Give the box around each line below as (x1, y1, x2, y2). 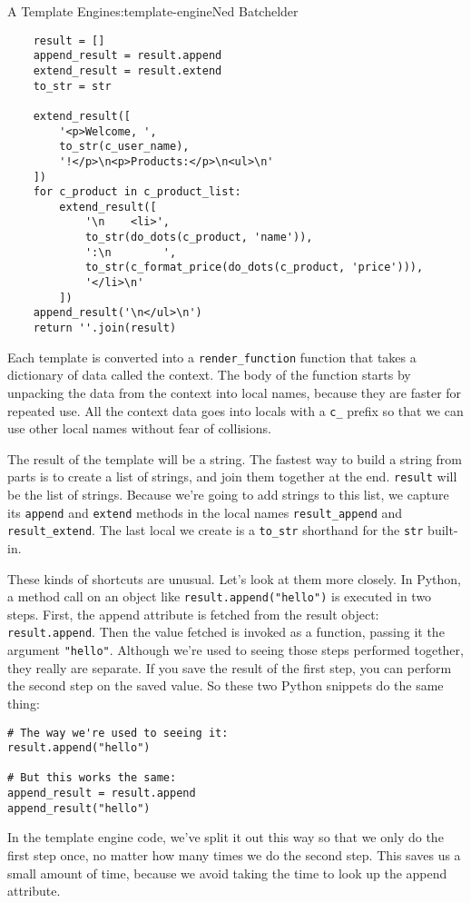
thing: (7, 693, 40, 712)
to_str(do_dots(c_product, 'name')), (84, 231, 313, 244)
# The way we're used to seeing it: (7, 726, 229, 739)
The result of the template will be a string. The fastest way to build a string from (7, 449, 463, 468)
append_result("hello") (7, 801, 151, 815)
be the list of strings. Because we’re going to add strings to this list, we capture (7, 485, 449, 504)
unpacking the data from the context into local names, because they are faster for (7, 382, 462, 402)
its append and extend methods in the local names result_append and (7, 502, 403, 521)
